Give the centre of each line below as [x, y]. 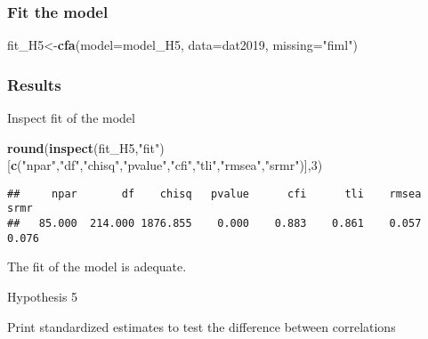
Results [34, 84]
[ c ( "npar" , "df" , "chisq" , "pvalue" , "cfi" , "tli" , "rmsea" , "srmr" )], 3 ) [165, 165]
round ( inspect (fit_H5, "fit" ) [86, 147]
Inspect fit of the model [71, 118]
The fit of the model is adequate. [97, 266]
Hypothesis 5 [43, 297]
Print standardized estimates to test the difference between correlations [202, 326]
